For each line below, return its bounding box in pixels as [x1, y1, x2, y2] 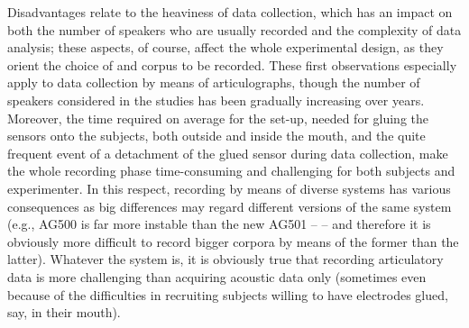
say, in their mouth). [7, 303, 121, 322]
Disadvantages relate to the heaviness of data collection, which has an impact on [7, 3, 453, 21]
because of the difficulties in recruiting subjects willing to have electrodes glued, [7, 285, 448, 304]
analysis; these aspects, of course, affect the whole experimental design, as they [7, 38, 444, 57]
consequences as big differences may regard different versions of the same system [7, 196, 452, 215]
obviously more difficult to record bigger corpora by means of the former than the [7, 232, 459, 251]
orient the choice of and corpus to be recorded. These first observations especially [7, 55, 457, 74]
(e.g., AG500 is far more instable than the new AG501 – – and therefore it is [7, 214, 431, 233]
